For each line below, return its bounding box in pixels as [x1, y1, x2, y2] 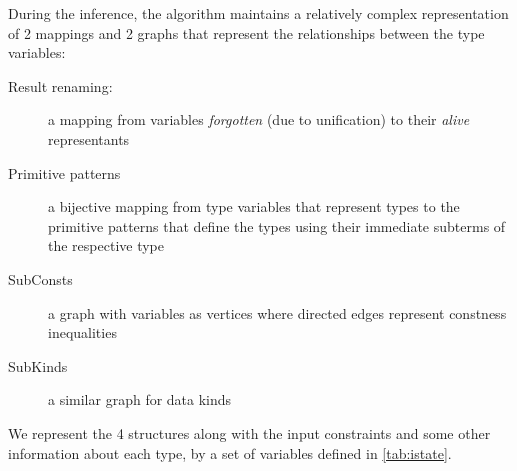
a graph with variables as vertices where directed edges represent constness [48, 302, 507, 323]
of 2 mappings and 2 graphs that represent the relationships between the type [8, 22, 485, 43]
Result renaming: [8, 75, 113, 96]
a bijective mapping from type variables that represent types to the [48, 196, 460, 217]
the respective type [48, 235, 164, 256]
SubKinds [8, 355, 68, 376]
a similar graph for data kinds [48, 389, 232, 410]
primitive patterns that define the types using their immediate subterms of [48, 215, 506, 236]
